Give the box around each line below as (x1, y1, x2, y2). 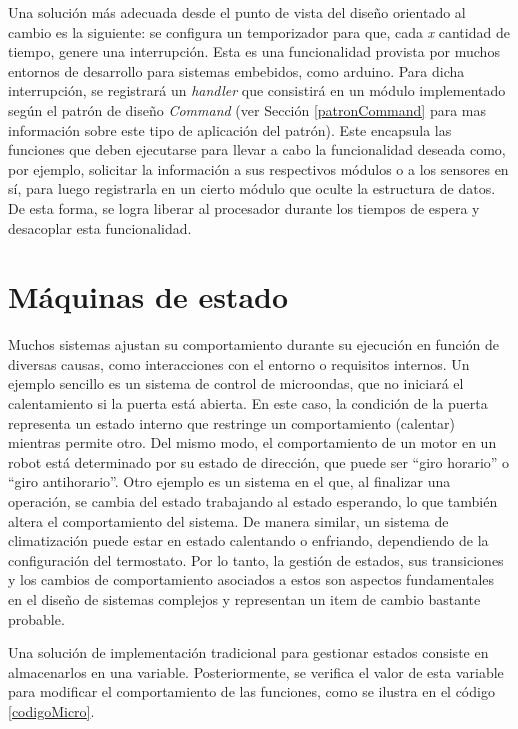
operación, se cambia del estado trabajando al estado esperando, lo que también (8, 491, 498, 511)
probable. (8, 608, 65, 629)
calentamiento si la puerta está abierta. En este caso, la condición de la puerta (8, 393, 488, 414)
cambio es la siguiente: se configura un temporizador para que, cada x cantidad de (8, 21, 510, 42)
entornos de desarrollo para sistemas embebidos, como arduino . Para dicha (8, 60, 465, 81)
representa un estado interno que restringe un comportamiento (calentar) (8, 412, 455, 433)
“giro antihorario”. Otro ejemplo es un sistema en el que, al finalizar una (8, 471, 451, 492)
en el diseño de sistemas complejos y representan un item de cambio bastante (8, 588, 481, 609)
